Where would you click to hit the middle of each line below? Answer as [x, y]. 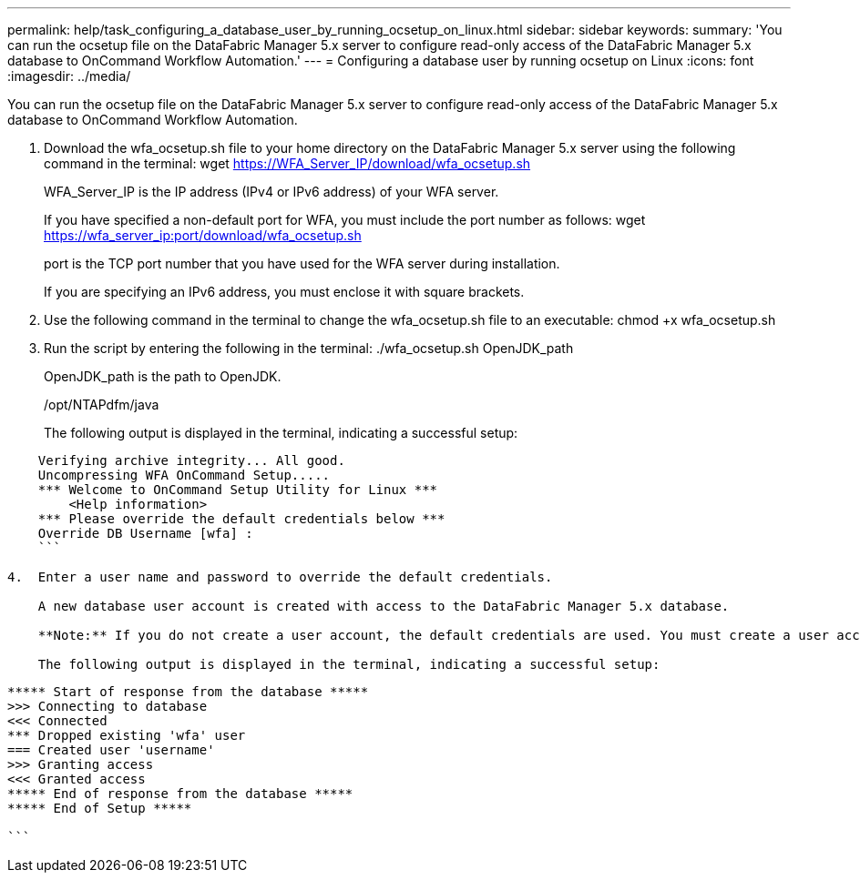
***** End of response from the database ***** [180, 794]
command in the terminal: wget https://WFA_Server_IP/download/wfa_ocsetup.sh [287, 163]
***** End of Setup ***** [100, 808]
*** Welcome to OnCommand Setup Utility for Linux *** [238, 490]
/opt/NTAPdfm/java [102, 405]
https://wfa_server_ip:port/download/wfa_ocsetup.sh [203, 235]
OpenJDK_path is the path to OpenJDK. [163, 376]
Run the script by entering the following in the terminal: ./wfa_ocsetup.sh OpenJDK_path [309, 348]
